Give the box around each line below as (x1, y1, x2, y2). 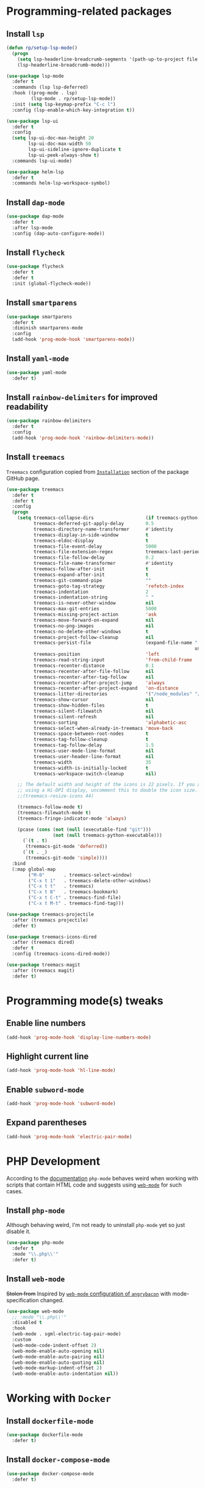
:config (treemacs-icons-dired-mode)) (12, 951, 111, 957)
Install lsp (6, 29, 45, 39)
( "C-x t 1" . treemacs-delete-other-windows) (28, 877, 151, 884)
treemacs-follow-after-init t (33, 566, 149, 572)
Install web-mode (6, 1273, 65, 1284)
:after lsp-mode (12, 224, 53, 230)
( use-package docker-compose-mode (6, 1470, 95, 1477)
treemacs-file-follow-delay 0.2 (33, 554, 154, 561)
